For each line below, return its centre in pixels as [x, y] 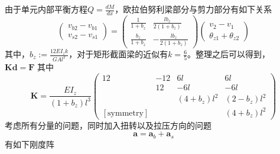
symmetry [126, 113]
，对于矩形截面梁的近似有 [118, 54]
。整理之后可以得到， [229, 54]
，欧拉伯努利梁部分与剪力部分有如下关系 [193, 9]
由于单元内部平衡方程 [46, 9]
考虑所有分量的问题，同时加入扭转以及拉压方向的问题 [108, 125]
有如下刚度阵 [30, 144]
